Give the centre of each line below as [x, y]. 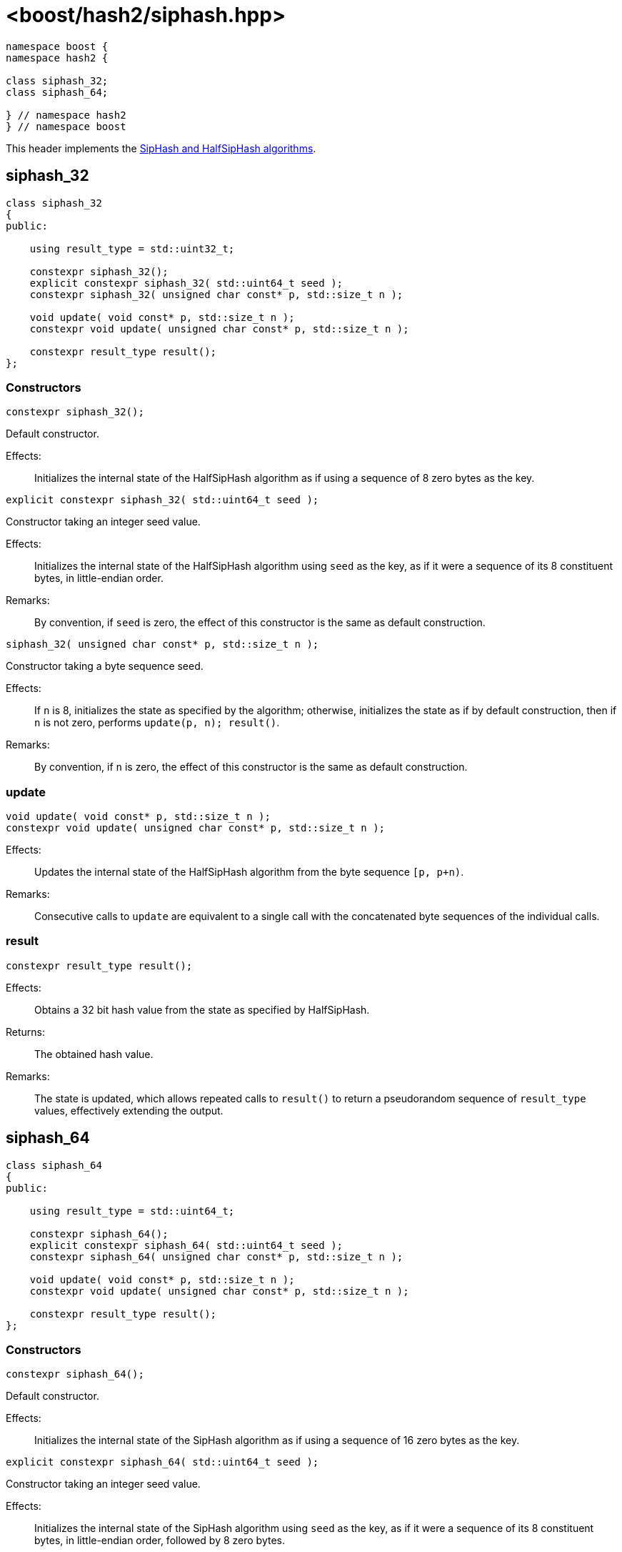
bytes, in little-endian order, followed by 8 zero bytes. [160, 1541]
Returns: [26, 1032]
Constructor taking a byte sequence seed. [105, 666]
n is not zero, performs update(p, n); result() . [157, 723]
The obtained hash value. [94, 1054]
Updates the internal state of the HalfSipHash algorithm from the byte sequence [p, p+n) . [249, 872]
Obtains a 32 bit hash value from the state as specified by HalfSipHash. [202, 1009]
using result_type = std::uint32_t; [132, 248]
